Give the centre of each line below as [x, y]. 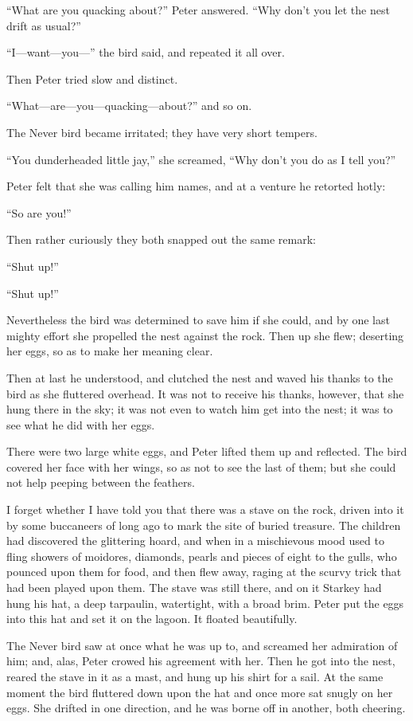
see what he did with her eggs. [81, 424]
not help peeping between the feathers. [101, 482]
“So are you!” [39, 212]
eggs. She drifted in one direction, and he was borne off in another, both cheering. [206, 708]
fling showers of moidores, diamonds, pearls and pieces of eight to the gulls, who [202, 556]
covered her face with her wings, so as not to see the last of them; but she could [201, 466]
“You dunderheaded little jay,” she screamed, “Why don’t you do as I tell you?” [201, 159]
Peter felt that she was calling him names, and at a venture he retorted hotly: [196, 186]
